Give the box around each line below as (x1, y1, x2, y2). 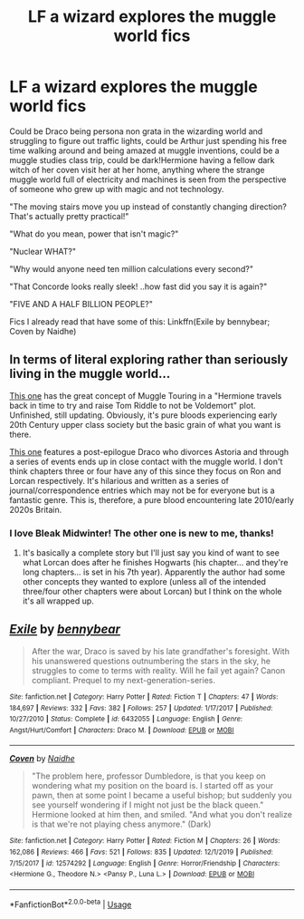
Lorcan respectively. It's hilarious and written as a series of (9, 475, 229, 486)
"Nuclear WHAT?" (9, 246, 77, 256)
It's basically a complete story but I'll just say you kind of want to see (22, 547, 280, 558)
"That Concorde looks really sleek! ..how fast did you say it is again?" (9, 281, 268, 292)
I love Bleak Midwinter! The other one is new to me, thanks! (9, 527, 274, 539)
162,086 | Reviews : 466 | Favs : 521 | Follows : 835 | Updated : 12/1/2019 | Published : (9, 847, 273, 857)
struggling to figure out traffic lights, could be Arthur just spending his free (9, 135, 288, 146)
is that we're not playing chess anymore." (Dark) (31, 818, 212, 830)
